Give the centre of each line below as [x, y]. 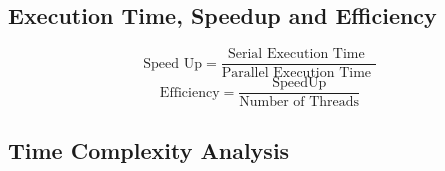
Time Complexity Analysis [149, 149]
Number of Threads [299, 102]
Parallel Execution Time [296, 73]
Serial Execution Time [296, 54]
